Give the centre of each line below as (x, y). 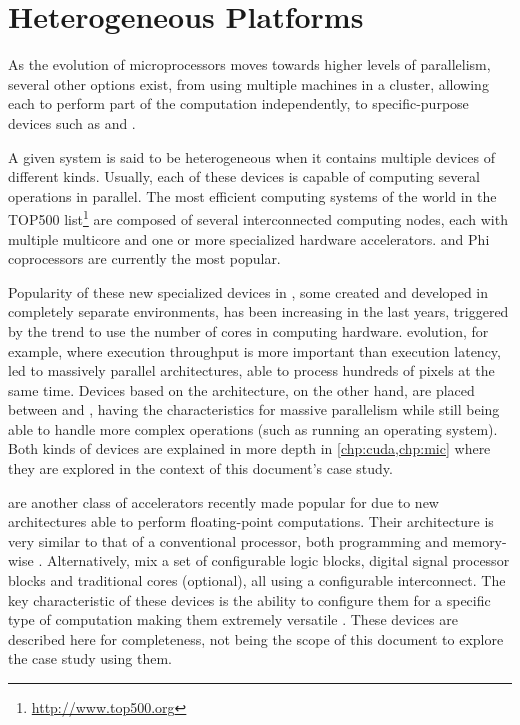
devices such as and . (72, 122)
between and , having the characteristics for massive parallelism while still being (254, 409)
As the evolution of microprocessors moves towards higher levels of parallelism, (249, 64)
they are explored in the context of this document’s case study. (200, 468)
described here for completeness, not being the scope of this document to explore (256, 638)
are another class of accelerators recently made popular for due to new (223, 501)
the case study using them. (90, 658)
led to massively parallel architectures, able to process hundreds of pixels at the (251, 370)
